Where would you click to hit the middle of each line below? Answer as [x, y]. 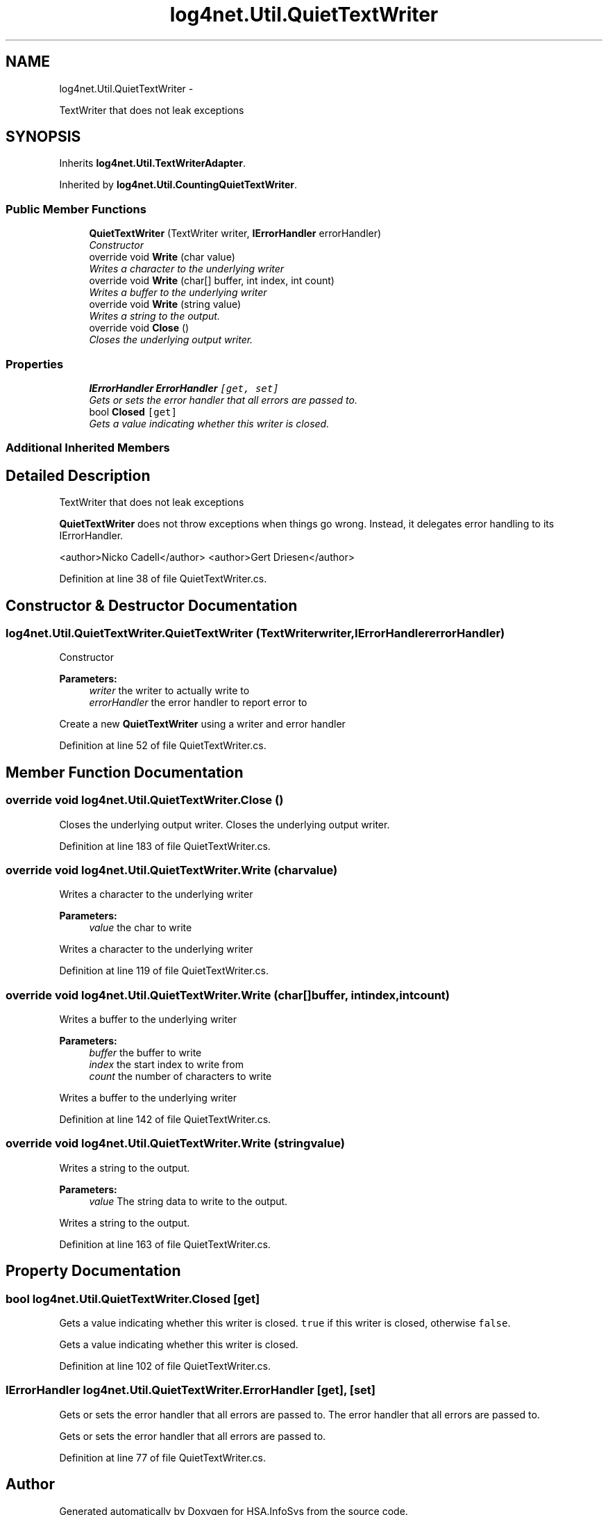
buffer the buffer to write [145, 1053]
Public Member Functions [76, 209]
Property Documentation [93, 1271]
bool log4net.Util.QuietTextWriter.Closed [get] [133, 1299]
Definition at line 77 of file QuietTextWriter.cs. [162, 1457]
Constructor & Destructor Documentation [152, 605]
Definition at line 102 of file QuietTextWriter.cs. [165, 1366]
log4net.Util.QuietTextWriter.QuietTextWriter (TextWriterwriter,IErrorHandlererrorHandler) [255, 633]
